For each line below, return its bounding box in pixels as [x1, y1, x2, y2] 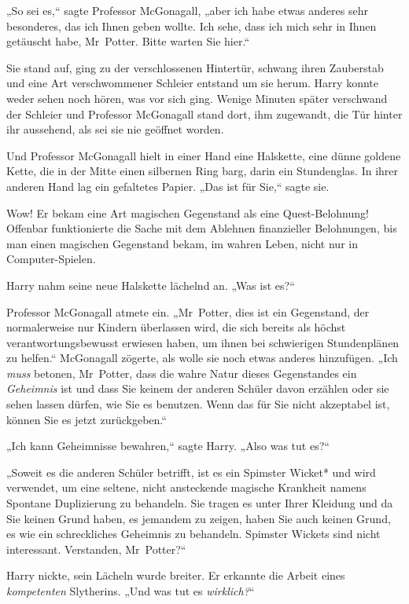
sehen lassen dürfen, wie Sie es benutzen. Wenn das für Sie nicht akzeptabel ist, [6, 396, 390, 412]
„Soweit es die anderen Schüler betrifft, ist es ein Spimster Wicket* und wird [6, 463, 376, 480]
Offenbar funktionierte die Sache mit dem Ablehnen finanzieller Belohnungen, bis [6, 220, 397, 236]
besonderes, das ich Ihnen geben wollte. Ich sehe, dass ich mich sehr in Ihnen [6, 17, 377, 34]
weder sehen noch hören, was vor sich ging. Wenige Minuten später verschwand [6, 90, 388, 106]
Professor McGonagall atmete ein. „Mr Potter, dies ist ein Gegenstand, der [6, 303, 370, 320]
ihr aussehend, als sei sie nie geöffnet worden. [6, 121, 224, 137]
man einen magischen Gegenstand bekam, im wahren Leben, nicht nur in [6, 235, 358, 251]
